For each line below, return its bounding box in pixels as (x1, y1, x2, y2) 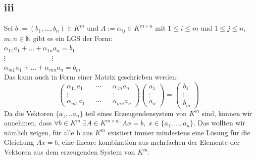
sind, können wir (202, 108, 252, 118)
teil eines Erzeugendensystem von (85, 108, 187, 118)
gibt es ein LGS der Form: (33, 33, 112, 43)
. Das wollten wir (193, 118, 245, 128)
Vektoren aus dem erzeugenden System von (4, 147, 135, 157)
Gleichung (4, 137, 34, 147)
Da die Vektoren (4, 108, 53, 118)
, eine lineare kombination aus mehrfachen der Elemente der (57, 137, 240, 147)
